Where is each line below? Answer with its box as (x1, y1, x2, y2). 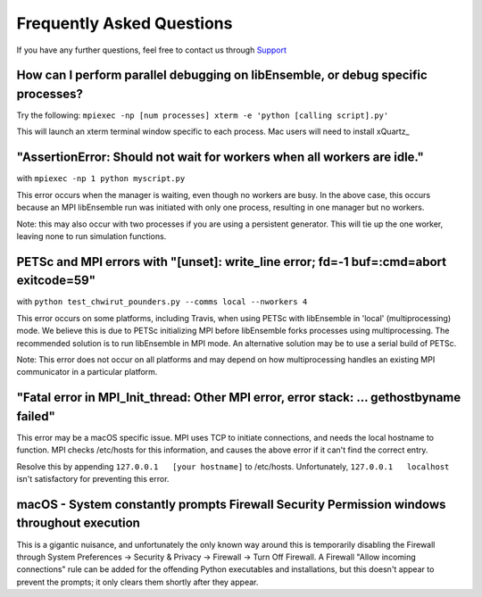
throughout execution (16, 516, 140, 531)
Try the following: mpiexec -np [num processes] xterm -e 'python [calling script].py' (16, 110, 389, 120)
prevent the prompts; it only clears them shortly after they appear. (16, 576, 259, 587)
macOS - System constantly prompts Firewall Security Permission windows (16, 496, 446, 512)
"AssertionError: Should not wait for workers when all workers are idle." (16, 150, 424, 165)
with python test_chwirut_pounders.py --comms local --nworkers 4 (16, 296, 308, 307)
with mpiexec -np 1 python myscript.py (16, 173, 186, 184)
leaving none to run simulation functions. (16, 230, 167, 241)
